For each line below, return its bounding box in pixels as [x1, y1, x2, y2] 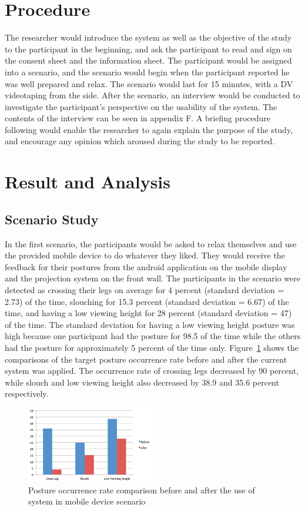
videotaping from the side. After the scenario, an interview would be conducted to [5, 89, 300, 101]
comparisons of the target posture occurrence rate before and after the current [5, 353, 287, 365]
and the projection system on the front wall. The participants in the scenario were [5, 272, 300, 284]
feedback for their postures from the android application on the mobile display [5, 260, 287, 273]
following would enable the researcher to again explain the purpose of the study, [5, 123, 293, 135]
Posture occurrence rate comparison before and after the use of [28, 483, 255, 496]
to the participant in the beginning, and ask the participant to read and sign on [5, 42, 292, 55]
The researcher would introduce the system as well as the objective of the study [5, 31, 292, 44]
